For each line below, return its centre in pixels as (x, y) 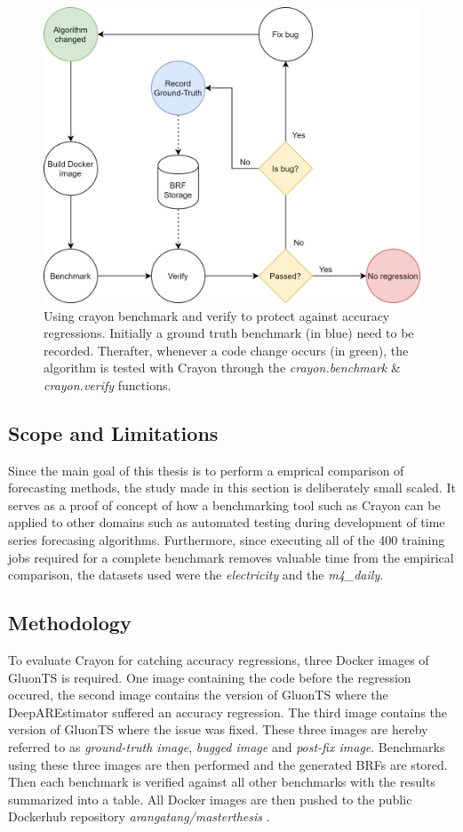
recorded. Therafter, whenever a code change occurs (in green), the (226, 350)
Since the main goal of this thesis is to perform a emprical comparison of (206, 470)
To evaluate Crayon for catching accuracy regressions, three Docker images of (219, 660)
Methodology (70, 623)
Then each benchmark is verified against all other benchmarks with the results (222, 782)
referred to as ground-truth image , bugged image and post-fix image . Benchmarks (227, 747)
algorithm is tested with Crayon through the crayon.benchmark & (222, 368)
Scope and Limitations (113, 432)
